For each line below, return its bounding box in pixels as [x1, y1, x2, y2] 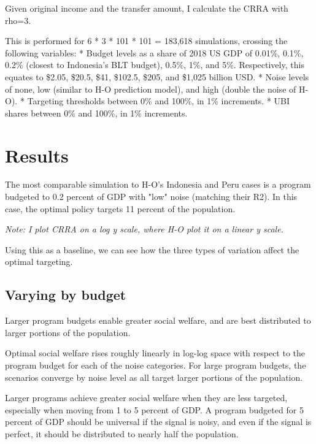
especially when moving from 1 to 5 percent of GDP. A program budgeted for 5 [5, 403, 304, 416]
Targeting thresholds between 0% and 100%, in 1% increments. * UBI [27, 94, 290, 107]
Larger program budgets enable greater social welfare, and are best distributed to [5, 314, 311, 327]
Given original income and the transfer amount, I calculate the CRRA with [5, 2, 288, 14]
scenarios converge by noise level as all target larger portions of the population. [5, 370, 303, 383]
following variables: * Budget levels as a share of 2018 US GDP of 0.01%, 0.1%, [5, 46, 304, 59]
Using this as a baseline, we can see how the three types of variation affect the [5, 243, 299, 256]
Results [5, 142, 69, 167]
